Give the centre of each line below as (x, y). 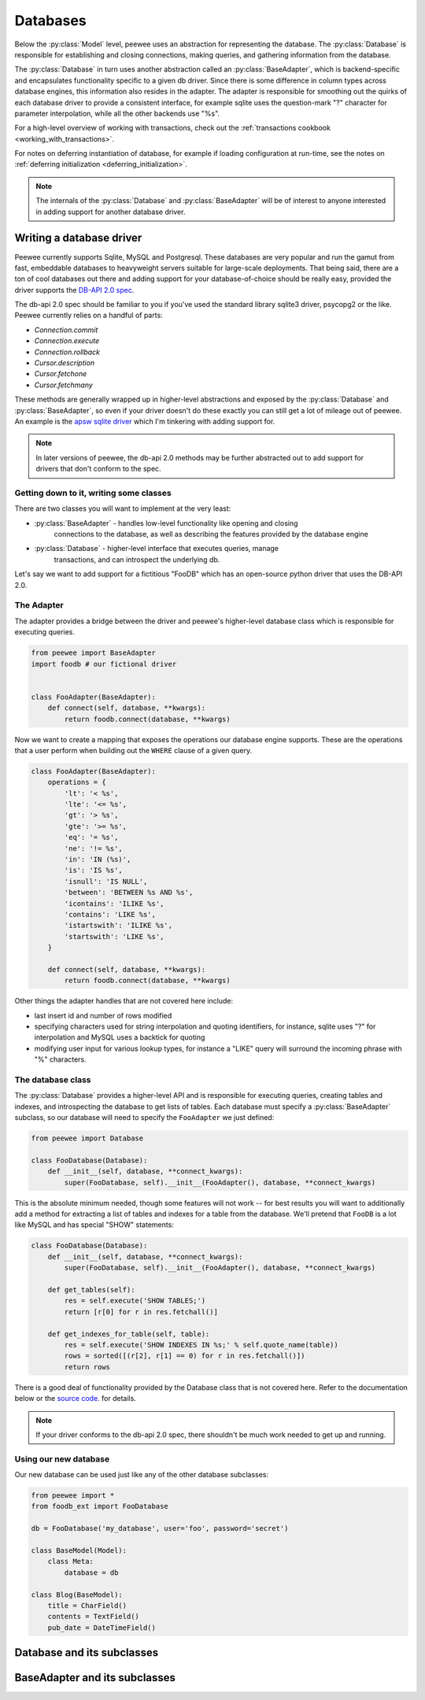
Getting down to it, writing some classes (93, 493)
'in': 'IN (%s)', (98, 859)
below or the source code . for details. (76, 1399)
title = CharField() (87, 1605)
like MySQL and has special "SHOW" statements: (94, 1225)
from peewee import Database (87, 1138)
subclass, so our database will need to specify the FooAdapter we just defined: (144, 1118)
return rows (87, 1367)
